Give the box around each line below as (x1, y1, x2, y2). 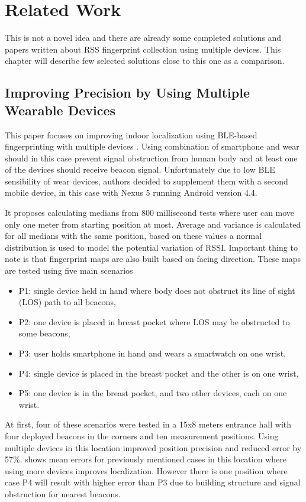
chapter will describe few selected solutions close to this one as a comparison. (5, 54, 285, 67)
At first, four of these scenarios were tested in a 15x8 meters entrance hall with (5, 418, 292, 430)
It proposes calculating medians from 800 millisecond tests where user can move (5, 206, 295, 219)
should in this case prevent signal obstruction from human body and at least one (5, 151, 298, 164)
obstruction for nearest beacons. (5, 487, 121, 500)
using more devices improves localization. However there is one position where (5, 464, 288, 477)
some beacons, (18, 327, 70, 339)
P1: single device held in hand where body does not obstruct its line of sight (18, 284, 295, 296)
